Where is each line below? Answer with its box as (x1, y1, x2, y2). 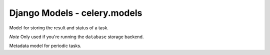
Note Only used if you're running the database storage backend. (9, 34, 144, 40)
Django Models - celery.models (9, 7, 142, 18)
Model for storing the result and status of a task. (9, 25, 108, 31)
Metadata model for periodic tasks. (9, 43, 82, 49)
